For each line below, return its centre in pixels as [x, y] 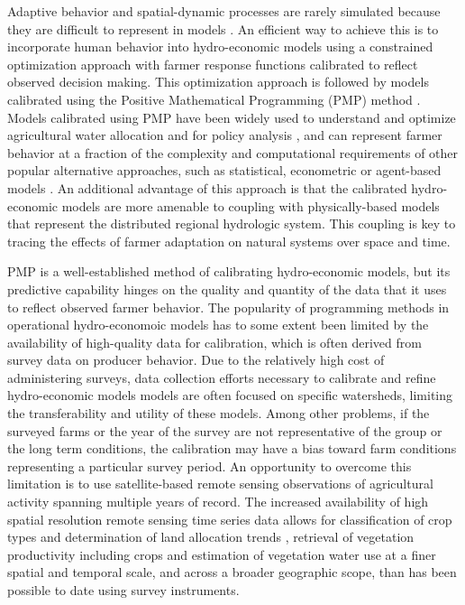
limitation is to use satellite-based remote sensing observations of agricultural [220, 484]
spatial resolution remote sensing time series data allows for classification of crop [230, 519]
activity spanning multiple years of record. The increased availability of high [218, 502]
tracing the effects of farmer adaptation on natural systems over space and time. [229, 241]
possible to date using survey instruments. [123, 590]
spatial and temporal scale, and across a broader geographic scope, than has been [232, 572]
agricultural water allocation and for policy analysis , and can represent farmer [225, 135]
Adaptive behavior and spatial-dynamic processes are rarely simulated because [224, 11]
